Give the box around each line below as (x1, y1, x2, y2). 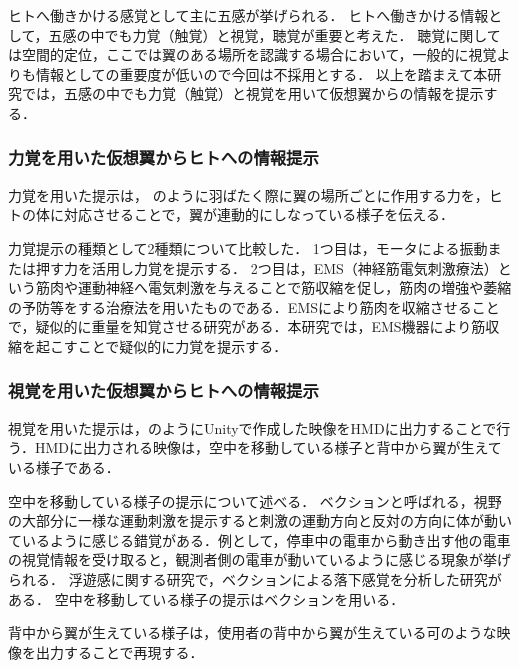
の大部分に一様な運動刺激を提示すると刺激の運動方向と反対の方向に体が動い (8, 510, 512, 531)
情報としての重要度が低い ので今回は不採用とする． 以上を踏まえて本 (35, 63, 488, 84)
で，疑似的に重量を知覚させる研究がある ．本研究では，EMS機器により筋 (8, 316, 486, 337)
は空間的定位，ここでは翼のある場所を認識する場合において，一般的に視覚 (8, 44, 497, 65)
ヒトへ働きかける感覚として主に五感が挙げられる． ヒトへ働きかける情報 (8, 5, 489, 25)
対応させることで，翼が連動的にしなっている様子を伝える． (63, 204, 454, 225)
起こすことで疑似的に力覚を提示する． (35, 335, 288, 356)
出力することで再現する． (35, 641, 204, 662)
